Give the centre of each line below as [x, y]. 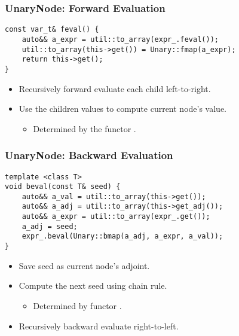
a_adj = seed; [50, 226]
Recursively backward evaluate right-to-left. [99, 326]
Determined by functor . [77, 305]
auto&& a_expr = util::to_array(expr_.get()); [116, 217]
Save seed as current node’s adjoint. [84, 265]
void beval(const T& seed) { [63, 187]
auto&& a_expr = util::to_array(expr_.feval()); [120, 39]
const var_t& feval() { [52, 30]
